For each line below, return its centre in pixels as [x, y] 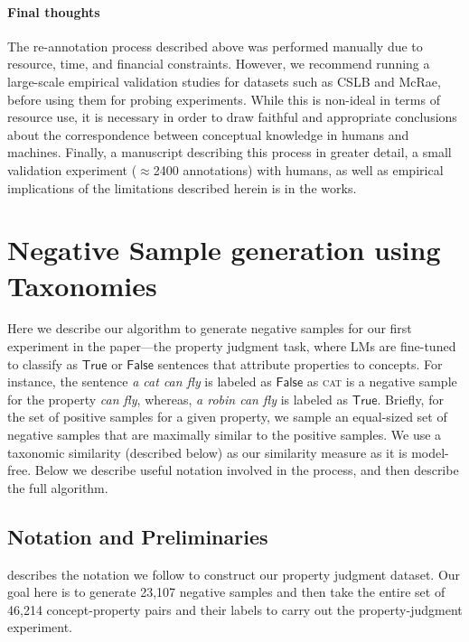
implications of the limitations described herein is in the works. [182, 187]
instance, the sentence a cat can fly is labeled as [140, 381]
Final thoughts [54, 11]
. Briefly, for [410, 399]
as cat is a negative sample [382, 381]
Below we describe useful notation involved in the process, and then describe [247, 470]
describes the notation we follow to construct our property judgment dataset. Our [234, 574]
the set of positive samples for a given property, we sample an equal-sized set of [227, 417]
